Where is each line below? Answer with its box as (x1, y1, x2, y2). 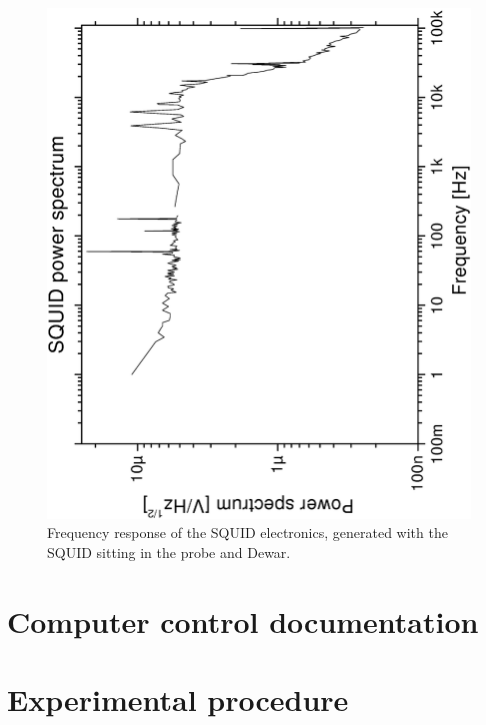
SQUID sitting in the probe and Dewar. (47, 541, 291, 562)
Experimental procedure (7, 679, 349, 720)
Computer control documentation (7, 600, 479, 641)
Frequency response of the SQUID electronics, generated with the (47, 522, 448, 543)
